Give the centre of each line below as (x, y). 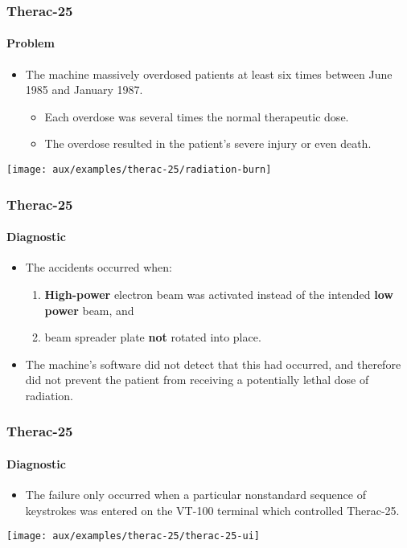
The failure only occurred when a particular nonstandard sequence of (195, 495)
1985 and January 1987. (84, 90)
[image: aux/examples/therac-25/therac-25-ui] (133, 536)
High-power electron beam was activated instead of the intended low (219, 294)
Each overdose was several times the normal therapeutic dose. (197, 116)
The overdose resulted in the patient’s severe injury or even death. (208, 143)
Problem (31, 43)
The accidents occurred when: (99, 267)
